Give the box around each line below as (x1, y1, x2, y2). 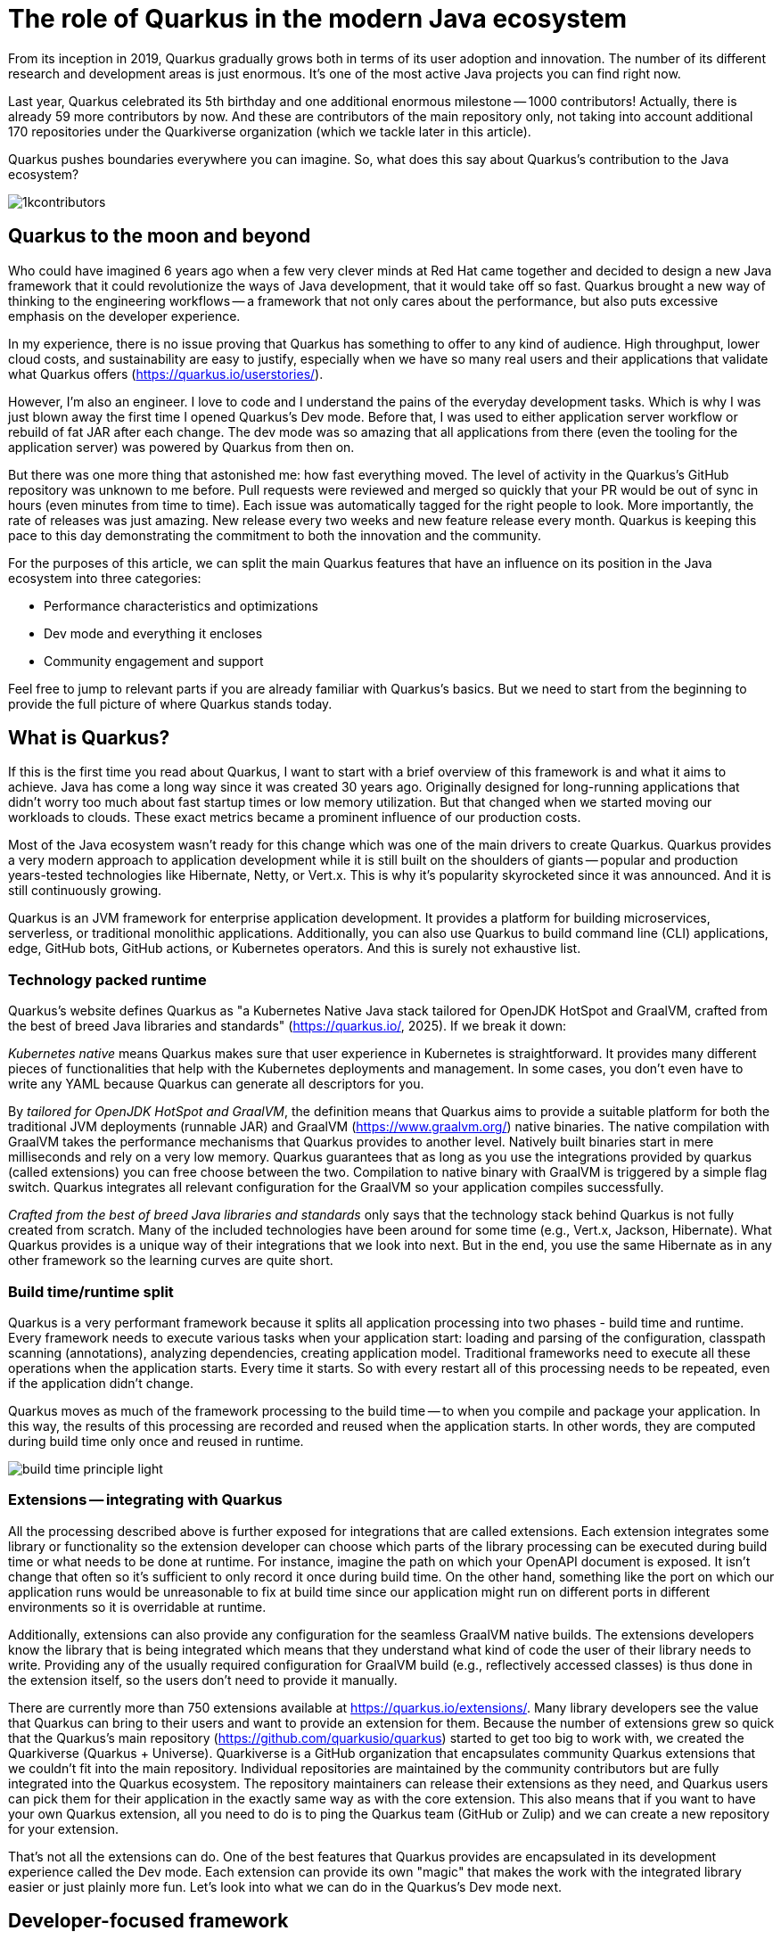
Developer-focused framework (8, 1910, 289, 1933)
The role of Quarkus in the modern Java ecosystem (8, 4, 628, 34)
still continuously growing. (8, 883, 162, 899)
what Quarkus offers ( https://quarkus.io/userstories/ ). (8, 366, 324, 382)
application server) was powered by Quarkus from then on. (8, 439, 355, 455)
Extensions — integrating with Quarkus (8, 1491, 283, 1509)
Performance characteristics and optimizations (44, 597, 318, 613)
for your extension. (8, 1820, 119, 1836)
